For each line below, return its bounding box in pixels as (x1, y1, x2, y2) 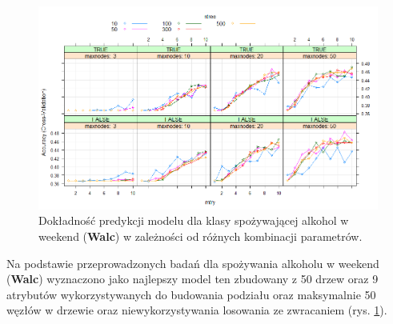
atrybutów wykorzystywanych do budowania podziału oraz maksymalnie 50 (6, 286, 376, 302)
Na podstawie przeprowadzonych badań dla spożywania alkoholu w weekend (6, 254, 379, 271)
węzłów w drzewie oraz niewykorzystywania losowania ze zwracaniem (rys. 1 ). (6, 302, 387, 318)
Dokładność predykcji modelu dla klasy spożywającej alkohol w (38, 212, 349, 229)
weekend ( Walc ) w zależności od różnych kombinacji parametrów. (38, 228, 363, 245)
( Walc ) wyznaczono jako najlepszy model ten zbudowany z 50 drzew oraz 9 (6, 270, 379, 287)
